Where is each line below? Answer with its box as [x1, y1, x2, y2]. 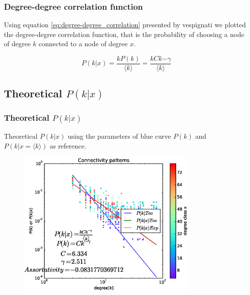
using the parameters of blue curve [68, 130, 171, 141]
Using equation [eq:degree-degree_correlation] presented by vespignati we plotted [4, 19, 246, 30]
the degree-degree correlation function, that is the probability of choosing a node [4, 29, 244, 39]
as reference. [50, 140, 87, 150]
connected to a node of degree [38, 38, 128, 49]
